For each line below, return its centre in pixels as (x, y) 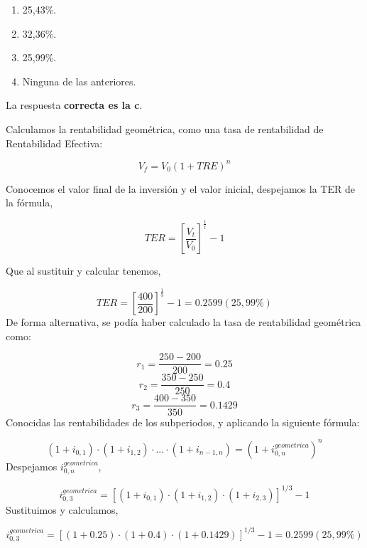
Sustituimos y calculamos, (62, 509)
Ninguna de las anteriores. (79, 81)
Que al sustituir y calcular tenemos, (83, 271)
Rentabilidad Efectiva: (54, 143)
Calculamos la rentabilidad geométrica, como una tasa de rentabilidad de (165, 128)
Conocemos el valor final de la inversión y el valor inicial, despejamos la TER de (180, 188)
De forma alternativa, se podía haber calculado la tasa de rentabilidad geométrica (183, 322)
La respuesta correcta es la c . (74, 105)
